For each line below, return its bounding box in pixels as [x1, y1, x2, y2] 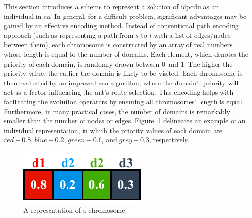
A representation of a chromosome [23, 204, 125, 215]
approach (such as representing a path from [4, 30, 134, 40]
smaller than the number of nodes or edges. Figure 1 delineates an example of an [4, 116, 246, 126]
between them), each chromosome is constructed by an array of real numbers [4, 39, 233, 50]
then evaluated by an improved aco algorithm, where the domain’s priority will [4, 77, 239, 87]
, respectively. [149, 134, 189, 145]
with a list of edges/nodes [154, 30, 231, 40]
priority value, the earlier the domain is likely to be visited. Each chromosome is [4, 68, 243, 78]
